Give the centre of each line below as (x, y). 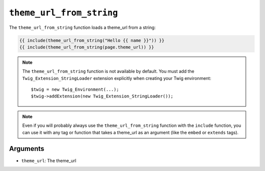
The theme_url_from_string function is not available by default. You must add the (108, 72)
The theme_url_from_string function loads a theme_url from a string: (82, 27)
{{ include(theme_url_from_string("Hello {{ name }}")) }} (92, 40)
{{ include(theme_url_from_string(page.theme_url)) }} (87, 47)
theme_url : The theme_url (49, 160)
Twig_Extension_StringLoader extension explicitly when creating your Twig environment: (117, 78)
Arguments (27, 149)
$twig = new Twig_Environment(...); (75, 90)
